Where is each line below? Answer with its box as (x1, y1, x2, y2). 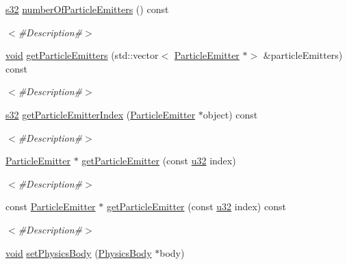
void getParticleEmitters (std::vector (5, 48, 159, 62)
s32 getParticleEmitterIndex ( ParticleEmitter (5, 107, 196, 121)
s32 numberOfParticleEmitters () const (5, 2, 169, 16)
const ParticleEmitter (5, 199, 96, 214)
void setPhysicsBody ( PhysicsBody (5, 245, 152, 260)
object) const (203, 107, 258, 121)
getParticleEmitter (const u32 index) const (106, 199, 286, 214)
